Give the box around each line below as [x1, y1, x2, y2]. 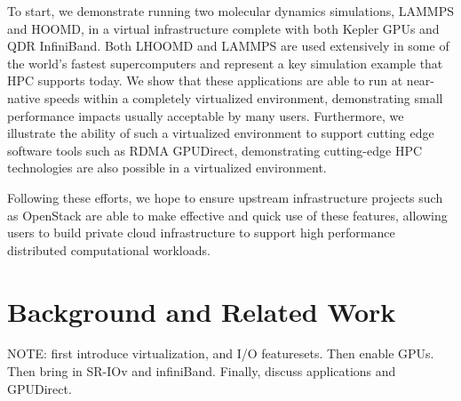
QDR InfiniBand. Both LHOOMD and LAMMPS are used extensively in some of [7, 36, 449, 55]
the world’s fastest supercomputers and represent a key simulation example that [7, 53, 443, 72]
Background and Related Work [7, 293, 396, 329]
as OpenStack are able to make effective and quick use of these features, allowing [7, 205, 448, 224]
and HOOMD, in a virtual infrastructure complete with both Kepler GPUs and [7, 19, 440, 37]
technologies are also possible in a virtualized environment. [7, 158, 327, 177]
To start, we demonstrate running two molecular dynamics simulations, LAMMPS [7, 2, 454, 20]
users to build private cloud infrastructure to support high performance [7, 223, 395, 242]
